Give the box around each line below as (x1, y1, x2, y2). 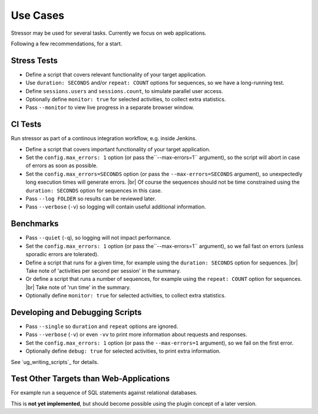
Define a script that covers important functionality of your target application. (25, 145, 211, 153)
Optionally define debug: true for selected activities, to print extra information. (25, 347, 221, 355)
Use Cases (11, 9, 65, 22)
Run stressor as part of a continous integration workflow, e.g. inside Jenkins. (11, 135, 197, 142)
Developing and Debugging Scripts (11, 307, 142, 317)
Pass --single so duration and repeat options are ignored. (25, 323, 178, 330)
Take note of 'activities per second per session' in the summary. (25, 267, 181, 274)
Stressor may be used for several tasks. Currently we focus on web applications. (11, 29, 207, 37)
